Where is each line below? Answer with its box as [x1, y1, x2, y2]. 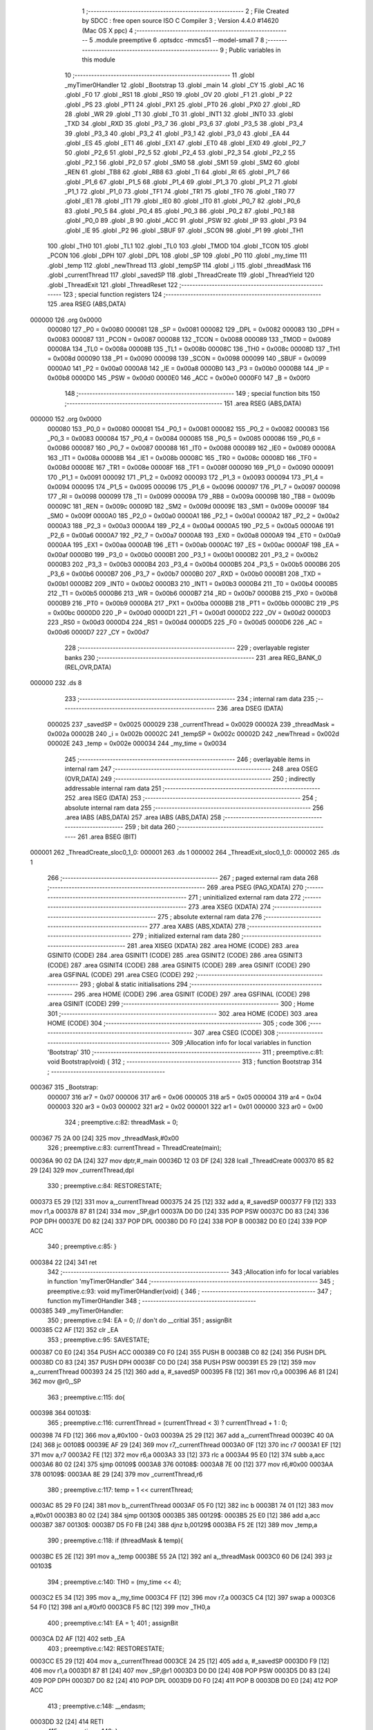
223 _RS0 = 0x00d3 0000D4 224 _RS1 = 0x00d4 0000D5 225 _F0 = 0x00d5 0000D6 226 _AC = [47, 618, 323, 626]
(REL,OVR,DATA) [64, 663, 112, 671]
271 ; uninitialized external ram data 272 [187, 893, 302, 901]
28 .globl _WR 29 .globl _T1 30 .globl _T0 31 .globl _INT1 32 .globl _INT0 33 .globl [64, 109, 294, 118]
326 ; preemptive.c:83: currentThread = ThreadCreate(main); [47, 1144, 222, 1152]
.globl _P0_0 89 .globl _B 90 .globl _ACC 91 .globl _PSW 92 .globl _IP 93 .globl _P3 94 [64, 217, 307, 225]
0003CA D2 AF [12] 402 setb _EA [30, 1635, 126, 1643]
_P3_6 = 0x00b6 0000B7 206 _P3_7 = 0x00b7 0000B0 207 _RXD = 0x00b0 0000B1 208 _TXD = [47, 570, 322, 578]
